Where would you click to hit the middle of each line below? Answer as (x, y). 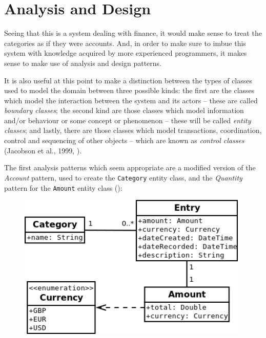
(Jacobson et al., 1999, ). (43, 150)
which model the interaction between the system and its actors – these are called (131, 100)
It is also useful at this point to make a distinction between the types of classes (128, 80)
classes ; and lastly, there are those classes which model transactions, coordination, (133, 130)
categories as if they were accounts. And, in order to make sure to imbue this (125, 43)
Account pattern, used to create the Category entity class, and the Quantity (123, 177)
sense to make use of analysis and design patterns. (83, 63)
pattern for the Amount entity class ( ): (63, 187)
